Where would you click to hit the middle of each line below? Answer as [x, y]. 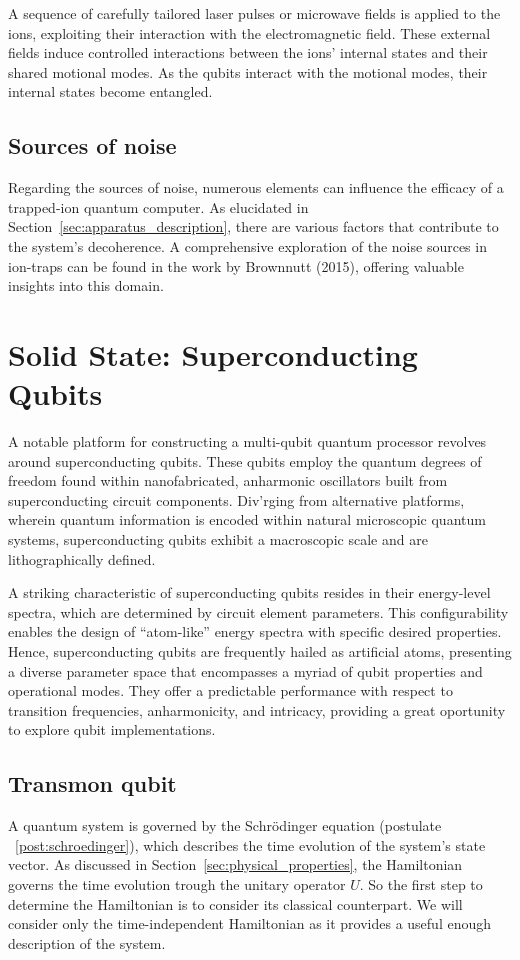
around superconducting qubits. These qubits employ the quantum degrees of [245, 460]
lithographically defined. [82, 558]
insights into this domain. [86, 285]
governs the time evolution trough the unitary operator [177, 883]
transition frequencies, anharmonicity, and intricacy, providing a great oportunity [257, 709]
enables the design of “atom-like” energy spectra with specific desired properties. [255, 631]
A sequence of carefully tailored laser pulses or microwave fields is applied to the [254, 13]
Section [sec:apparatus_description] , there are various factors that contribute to [253, 226]
